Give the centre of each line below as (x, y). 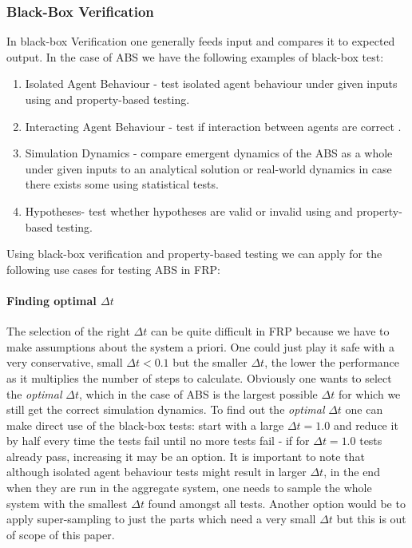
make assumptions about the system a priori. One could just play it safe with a (200, 346)
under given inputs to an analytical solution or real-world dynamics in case (208, 168)
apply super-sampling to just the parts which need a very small (161, 519)
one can (364, 409)
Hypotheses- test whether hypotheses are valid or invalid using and (189, 210)
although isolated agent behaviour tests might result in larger (156, 472)
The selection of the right (68, 331)
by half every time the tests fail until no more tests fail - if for (158, 441)
